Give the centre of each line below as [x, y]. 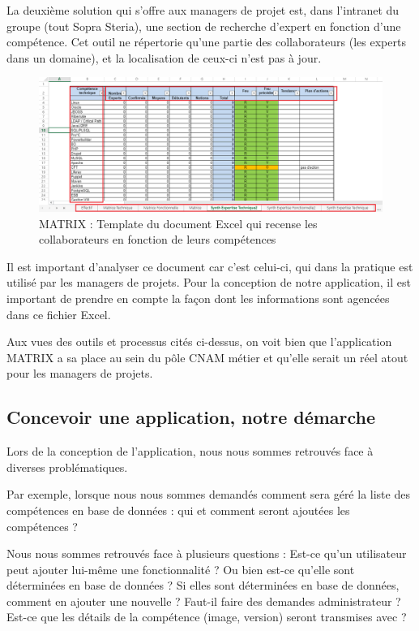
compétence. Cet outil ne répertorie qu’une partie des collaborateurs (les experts [206, 42]
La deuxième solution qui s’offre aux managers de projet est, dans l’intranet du [203, 10]
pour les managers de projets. [80, 373]
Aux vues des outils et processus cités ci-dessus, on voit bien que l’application [199, 341]
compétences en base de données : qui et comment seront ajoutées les [178, 510]
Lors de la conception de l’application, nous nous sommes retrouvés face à [190, 451]
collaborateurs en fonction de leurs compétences [158, 239]
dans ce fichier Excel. [59, 314]
